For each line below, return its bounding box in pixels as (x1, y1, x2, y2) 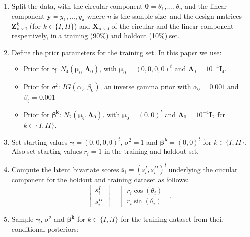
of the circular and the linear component (111, 21, 234, 31)
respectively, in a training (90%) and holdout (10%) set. (11, 30, 180, 40)
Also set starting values (11, 146, 82, 156)
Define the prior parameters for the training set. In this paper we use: (11, 47, 222, 57)
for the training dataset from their (121, 214, 224, 224)
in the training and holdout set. (104, 146, 199, 156)
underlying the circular (168, 164, 238, 174)
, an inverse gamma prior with (100, 81, 191, 91)
